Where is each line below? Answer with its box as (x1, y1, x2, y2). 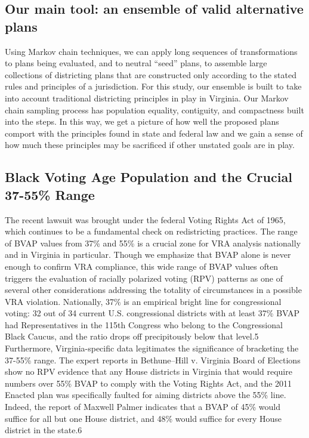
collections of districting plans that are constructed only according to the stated (5, 68, 296, 81)
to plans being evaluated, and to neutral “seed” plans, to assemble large (5, 57, 267, 69)
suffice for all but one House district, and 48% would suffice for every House (5, 412, 282, 424)
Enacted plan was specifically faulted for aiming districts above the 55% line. (5, 388, 286, 401)
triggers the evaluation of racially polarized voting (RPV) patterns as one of (5, 272, 283, 284)
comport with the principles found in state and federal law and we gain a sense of (5, 127, 303, 139)
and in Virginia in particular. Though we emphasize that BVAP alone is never (5, 248, 291, 261)
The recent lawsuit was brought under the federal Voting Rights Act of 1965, (5, 213, 286, 226)
